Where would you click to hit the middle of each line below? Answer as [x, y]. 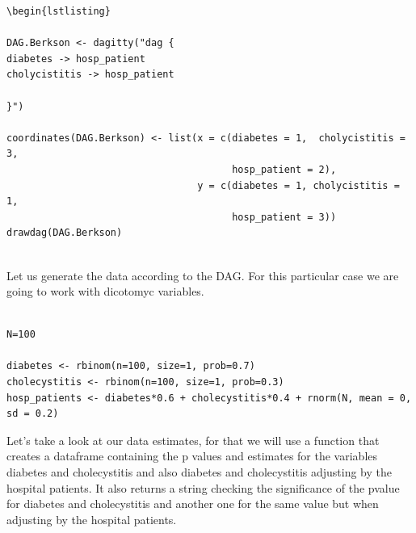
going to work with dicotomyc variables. [105, 291]
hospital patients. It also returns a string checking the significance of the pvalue [203, 487]
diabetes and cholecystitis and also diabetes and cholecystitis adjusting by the [200, 472]
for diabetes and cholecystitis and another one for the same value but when [193, 504]
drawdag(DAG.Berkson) [65, 233]
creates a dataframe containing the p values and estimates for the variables [192, 456]
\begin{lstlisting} [59, 11]
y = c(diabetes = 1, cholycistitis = [298, 185]
